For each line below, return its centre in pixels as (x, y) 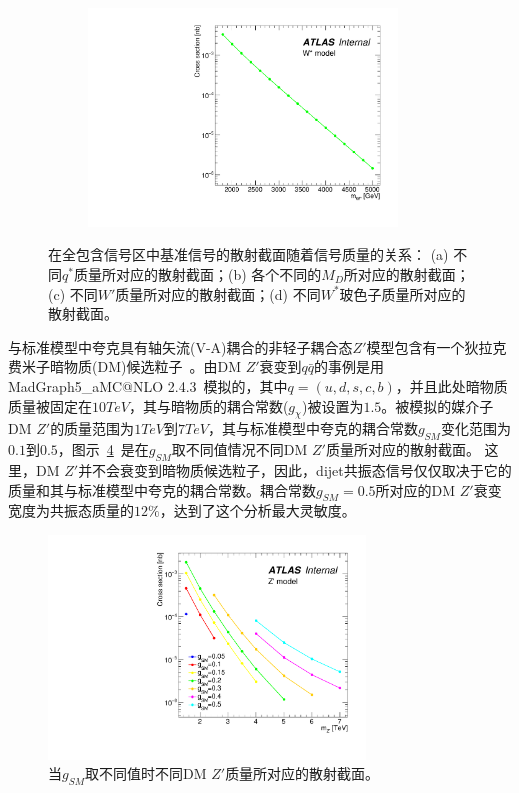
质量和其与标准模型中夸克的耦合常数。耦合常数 (162, 489)
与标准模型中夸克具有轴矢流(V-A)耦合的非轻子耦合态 (180, 346)
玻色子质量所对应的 (402, 293)
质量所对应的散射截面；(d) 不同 (218, 293)
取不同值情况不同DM (239, 449)
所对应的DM (415, 489)
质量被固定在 (50, 405)
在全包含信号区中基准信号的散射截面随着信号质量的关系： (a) (248, 254)
